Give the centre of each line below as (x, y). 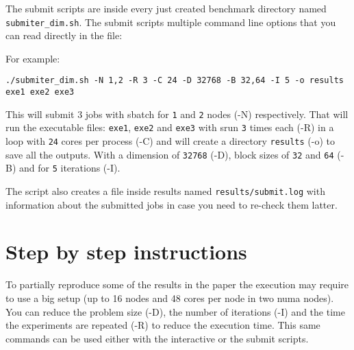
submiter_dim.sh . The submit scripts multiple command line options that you (171, 22)
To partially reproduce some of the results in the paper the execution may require (177, 284)
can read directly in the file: (64, 35)
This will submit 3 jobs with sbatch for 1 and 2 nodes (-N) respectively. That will (177, 114)
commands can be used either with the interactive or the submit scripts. (157, 338)
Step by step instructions (126, 252)
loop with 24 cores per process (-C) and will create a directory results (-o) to (170, 141)
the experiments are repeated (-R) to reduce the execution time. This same (163, 325)
